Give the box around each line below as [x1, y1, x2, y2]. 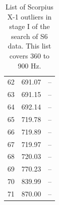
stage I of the [9, 21, 50, 31]
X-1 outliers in [7, 11, 52, 21]
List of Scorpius [5, 1, 53, 11]
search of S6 [11, 30, 48, 41]
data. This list [7, 40, 51, 51]
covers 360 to [9, 50, 49, 60]
